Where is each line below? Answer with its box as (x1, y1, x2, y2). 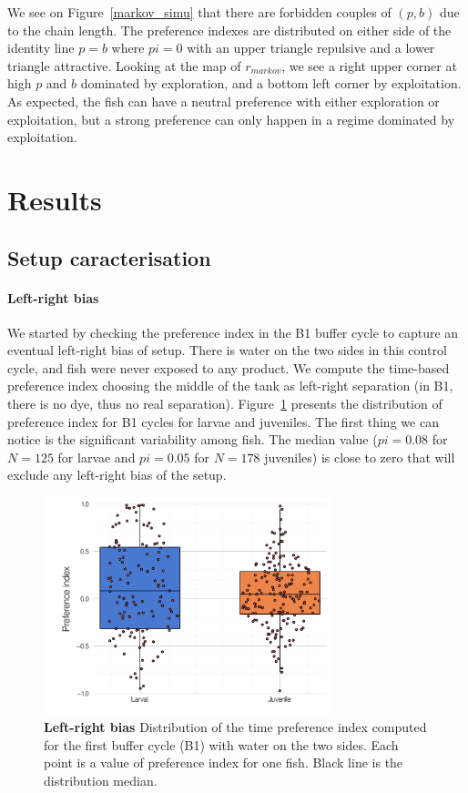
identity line (7, 38, 75, 57)
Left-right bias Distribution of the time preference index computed (44, 717, 427, 737)
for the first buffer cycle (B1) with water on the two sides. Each (44, 735, 399, 754)
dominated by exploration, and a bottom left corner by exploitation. (80, 74, 462, 93)
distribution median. (44, 770, 158, 789)
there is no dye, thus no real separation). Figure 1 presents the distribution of (7, 394, 443, 413)
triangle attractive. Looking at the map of (7, 56, 241, 75)
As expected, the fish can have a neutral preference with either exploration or (7, 91, 440, 110)
